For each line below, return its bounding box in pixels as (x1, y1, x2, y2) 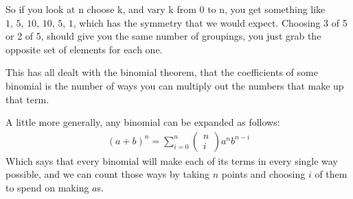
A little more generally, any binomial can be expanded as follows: (5, 115, 280, 129)
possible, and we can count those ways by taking (5, 167, 210, 181)
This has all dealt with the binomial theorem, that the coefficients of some (5, 65, 318, 79)
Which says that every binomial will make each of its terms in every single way (5, 153, 338, 168)
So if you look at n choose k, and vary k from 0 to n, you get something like (5, 2, 326, 16)
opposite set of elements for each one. (5, 42, 163, 56)
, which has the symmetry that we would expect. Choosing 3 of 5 (73, 15, 348, 29)
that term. (5, 92, 49, 106)
